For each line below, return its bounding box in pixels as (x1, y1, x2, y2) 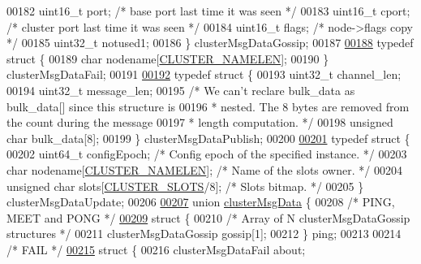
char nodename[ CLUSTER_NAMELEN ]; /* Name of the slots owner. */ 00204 (6, 161, 402, 178)
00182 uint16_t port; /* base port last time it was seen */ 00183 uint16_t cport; (6, 2, 410, 19)
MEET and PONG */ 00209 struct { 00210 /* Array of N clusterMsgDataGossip (6, 209, 410, 226)
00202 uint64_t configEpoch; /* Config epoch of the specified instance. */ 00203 (6, 145, 407, 162)
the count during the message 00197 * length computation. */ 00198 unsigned (6, 114, 393, 131)
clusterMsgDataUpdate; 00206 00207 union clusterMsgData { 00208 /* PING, (6, 193, 395, 210)
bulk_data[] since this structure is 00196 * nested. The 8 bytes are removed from (6, 97, 410, 115)
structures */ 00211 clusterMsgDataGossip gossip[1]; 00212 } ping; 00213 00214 (6, 225, 402, 242)
